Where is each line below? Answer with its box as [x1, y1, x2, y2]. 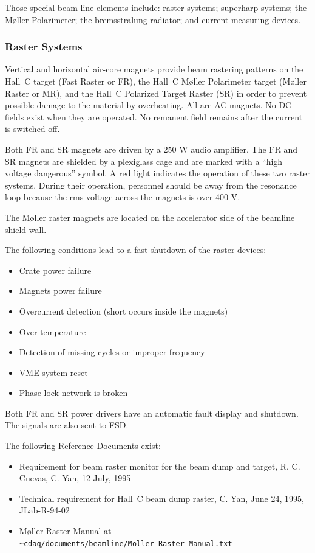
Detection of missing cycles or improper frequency [19, 346, 205, 358]
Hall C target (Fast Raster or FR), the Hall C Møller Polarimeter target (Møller [5, 75, 307, 87]
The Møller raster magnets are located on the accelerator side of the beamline [5, 210, 295, 223]
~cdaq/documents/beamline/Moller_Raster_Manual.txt [19, 539, 232, 548]
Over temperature [19, 325, 86, 338]
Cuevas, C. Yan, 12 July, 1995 [19, 471, 131, 484]
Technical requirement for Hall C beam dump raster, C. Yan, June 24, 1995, [19, 492, 304, 504]
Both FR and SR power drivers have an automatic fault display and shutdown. [5, 406, 299, 419]
